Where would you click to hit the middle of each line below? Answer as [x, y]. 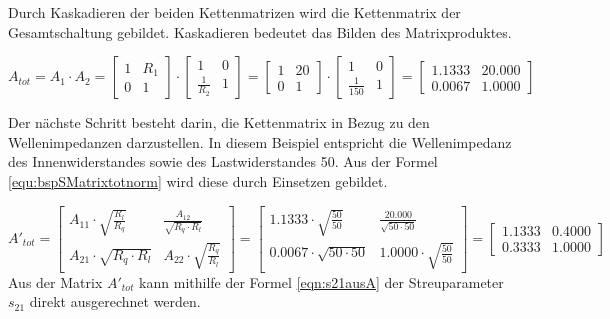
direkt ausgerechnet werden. [115, 301]
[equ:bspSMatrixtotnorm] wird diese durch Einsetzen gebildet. [198, 180]
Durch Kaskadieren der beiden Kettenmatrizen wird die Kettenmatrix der [234, 12]
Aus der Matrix [55, 281]
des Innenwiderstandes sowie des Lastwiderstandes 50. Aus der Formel [223, 161]
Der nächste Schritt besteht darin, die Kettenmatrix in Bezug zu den [219, 122]
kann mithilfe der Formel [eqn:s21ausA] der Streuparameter [321, 281]
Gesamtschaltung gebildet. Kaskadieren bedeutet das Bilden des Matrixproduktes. [260, 31]
